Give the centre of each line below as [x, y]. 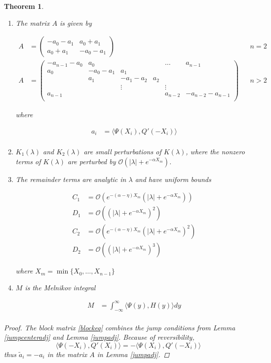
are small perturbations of [122, 151]
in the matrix [67, 354]
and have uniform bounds [173, 179]
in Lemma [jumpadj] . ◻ [133, 354]
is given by [76, 23]
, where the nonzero [215, 151]
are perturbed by [92, 161]
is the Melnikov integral [60, 287]
